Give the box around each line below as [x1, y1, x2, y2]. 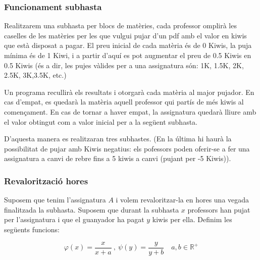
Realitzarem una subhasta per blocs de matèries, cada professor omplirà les [4, 20, 237, 31]
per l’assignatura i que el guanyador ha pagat [4, 214, 144, 225]
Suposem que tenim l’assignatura [4, 194, 106, 205]
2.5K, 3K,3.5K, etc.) [4, 70, 67, 80]
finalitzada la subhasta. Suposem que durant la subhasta [4, 204, 179, 215]
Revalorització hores [4, 174, 88, 187]
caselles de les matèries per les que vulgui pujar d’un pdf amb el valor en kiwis [4, 30, 247, 40]
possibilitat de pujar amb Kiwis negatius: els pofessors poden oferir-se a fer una [4, 143, 250, 153]
